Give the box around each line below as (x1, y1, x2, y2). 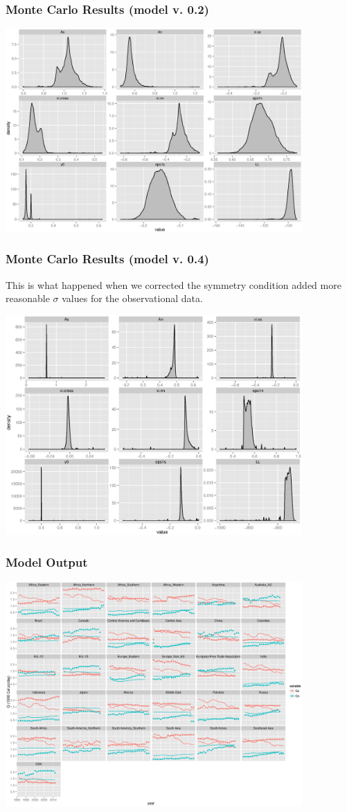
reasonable (6, 291, 50, 306)
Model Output (6, 553, 88, 570)
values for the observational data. (62, 291, 203, 306)
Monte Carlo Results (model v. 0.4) (6, 250, 209, 267)
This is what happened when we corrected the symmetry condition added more (6, 277, 341, 292)
